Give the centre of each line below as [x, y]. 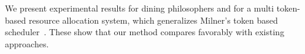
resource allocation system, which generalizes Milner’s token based [153, 20]
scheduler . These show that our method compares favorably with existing [145, 32]
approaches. [27, 43]
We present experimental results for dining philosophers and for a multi [140, 8]
